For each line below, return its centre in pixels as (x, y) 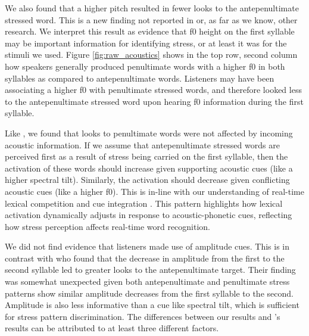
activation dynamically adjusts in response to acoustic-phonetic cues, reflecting (149, 215)
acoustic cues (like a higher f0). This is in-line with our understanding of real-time (154, 191)
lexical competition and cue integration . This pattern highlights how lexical (144, 203)
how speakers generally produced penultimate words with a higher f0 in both (145, 66)
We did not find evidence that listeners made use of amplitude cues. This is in (147, 246)
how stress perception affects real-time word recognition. (108, 226)
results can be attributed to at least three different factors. (112, 328)
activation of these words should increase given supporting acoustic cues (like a (149, 168)
